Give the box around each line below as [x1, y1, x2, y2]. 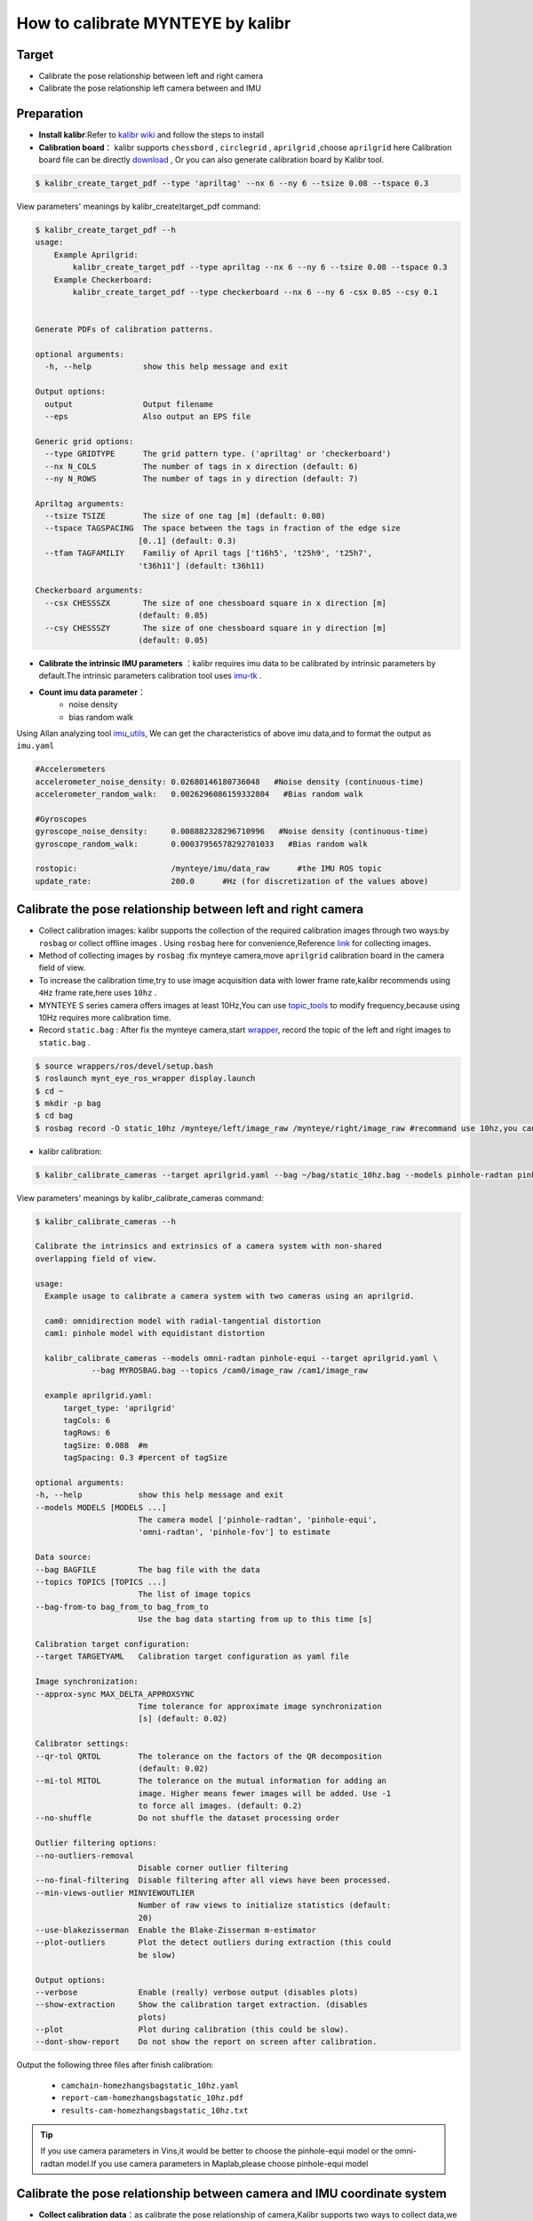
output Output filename [44, 399, 213, 409]
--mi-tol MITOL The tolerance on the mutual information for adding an [35, 1776, 386, 1786]
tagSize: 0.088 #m [63, 1440, 148, 1450]
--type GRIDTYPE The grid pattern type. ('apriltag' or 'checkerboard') [44, 449, 392, 459]
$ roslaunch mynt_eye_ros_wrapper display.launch [35, 1073, 256, 1084]
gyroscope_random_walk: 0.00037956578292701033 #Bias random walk [35, 839, 369, 848]
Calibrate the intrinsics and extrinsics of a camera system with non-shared [35, 1241, 382, 1252]
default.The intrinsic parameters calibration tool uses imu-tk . [38, 671, 262, 681]
